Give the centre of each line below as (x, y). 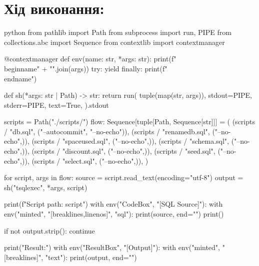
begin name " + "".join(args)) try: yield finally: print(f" (86, 68)
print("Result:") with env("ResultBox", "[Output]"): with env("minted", (112, 247)
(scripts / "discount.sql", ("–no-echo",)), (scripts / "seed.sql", (123, 151)
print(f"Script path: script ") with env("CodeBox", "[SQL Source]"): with (113, 204)
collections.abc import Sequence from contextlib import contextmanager (114, 42)
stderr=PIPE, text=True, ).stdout (56, 105)
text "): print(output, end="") (92, 257)
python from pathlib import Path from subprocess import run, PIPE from (118, 32)
